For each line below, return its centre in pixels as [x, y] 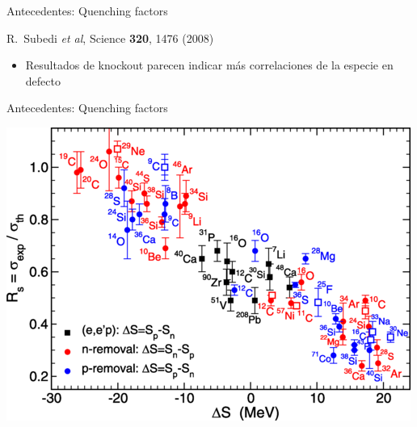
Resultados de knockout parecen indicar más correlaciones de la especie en [209, 65]
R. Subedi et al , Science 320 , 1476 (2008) [110, 38]
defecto [43, 80]
